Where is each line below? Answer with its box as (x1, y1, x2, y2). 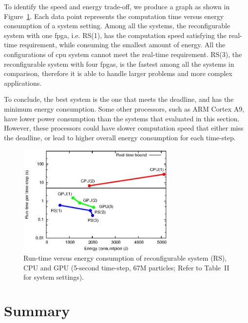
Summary (4, 301, 70, 321)
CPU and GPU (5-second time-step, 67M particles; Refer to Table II (23, 262, 229, 272)
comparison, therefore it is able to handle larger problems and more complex (4, 68, 232, 78)
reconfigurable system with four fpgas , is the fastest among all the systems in (4, 58, 234, 69)
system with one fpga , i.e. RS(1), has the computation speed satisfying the (4, 30, 227, 40)
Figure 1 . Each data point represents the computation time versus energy (4, 11, 224, 21)
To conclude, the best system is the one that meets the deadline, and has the (4, 94, 234, 104)
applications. (4, 77, 42, 88)
